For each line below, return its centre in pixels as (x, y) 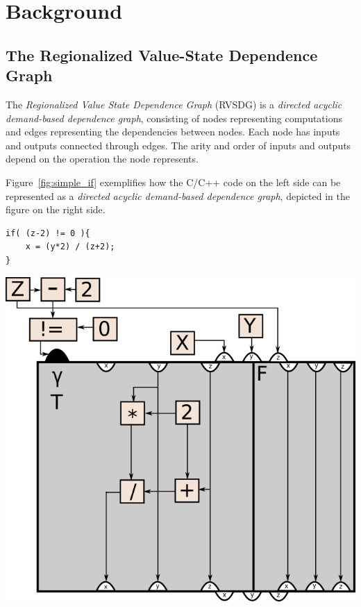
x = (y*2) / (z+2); (70, 247)
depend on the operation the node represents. (102, 159)
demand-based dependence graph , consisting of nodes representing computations (174, 118)
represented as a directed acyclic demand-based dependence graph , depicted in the (178, 196)
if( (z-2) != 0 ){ (48, 233)
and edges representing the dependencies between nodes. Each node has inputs (173, 132)
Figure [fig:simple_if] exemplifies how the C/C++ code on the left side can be (173, 182)
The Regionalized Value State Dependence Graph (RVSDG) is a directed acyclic (174, 104)
